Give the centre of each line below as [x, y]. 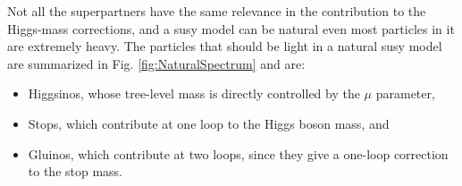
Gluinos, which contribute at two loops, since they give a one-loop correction [238, 153]
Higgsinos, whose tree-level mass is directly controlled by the [194, 93]
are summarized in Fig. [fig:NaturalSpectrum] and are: [156, 63]
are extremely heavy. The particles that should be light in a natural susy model [225, 46]
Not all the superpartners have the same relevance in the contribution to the [217, 11]
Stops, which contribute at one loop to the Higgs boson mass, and [209, 123]
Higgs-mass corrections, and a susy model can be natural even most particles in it [231, 28]
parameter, [405, 93]
